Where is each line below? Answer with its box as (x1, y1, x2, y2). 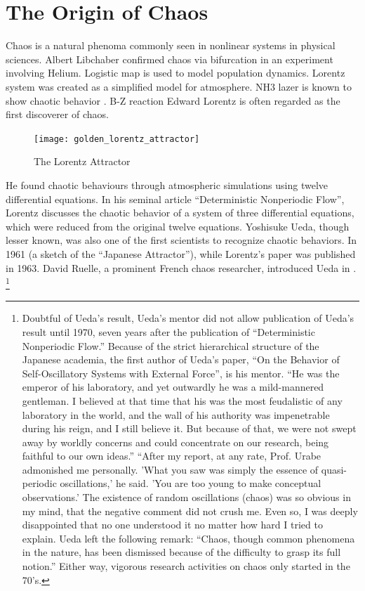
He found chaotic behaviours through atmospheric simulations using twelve (6, 177, 328, 192)
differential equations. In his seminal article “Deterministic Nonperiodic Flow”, (6, 191, 345, 206)
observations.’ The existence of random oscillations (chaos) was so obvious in (22, 490, 351, 505)
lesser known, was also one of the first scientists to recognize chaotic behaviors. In (6, 233, 357, 247)
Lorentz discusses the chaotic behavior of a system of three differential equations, (6, 205, 354, 220)
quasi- (321, 462, 347, 476)
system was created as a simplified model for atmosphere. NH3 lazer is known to (6, 79, 352, 93)
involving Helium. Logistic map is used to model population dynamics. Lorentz (6, 65, 345, 80)
